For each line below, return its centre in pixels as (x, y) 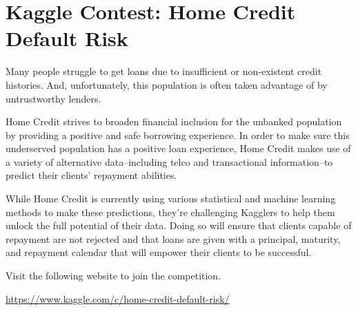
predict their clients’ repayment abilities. (91, 175)
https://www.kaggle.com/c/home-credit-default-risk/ (118, 298)
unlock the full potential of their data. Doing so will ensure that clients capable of (179, 225)
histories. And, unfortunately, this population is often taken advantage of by (167, 84)
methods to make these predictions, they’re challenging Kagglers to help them (170, 212)
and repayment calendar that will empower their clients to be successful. (159, 252)
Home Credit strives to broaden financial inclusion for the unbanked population (174, 121)
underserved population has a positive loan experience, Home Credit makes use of (178, 148)
